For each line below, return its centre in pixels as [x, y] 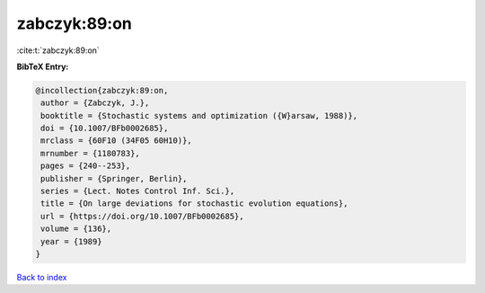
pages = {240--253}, [86, 166]
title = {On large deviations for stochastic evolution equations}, [194, 204]
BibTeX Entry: [43, 67]
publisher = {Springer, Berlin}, [114, 178]
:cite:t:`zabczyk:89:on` [58, 50]
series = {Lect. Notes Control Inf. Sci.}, [138, 191]
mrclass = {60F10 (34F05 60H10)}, [116, 141]
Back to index [42, 277]
